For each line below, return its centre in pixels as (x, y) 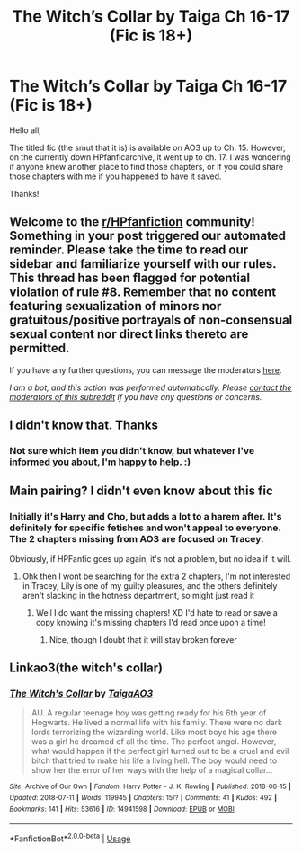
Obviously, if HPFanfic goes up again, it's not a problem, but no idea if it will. (151, 558)
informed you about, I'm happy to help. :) (100, 462)
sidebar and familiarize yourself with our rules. (143, 264)
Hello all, (26, 130)
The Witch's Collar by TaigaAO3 (81, 694)
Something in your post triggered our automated (147, 236)
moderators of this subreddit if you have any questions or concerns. (136, 396)
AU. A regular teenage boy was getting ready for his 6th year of (149, 713)
